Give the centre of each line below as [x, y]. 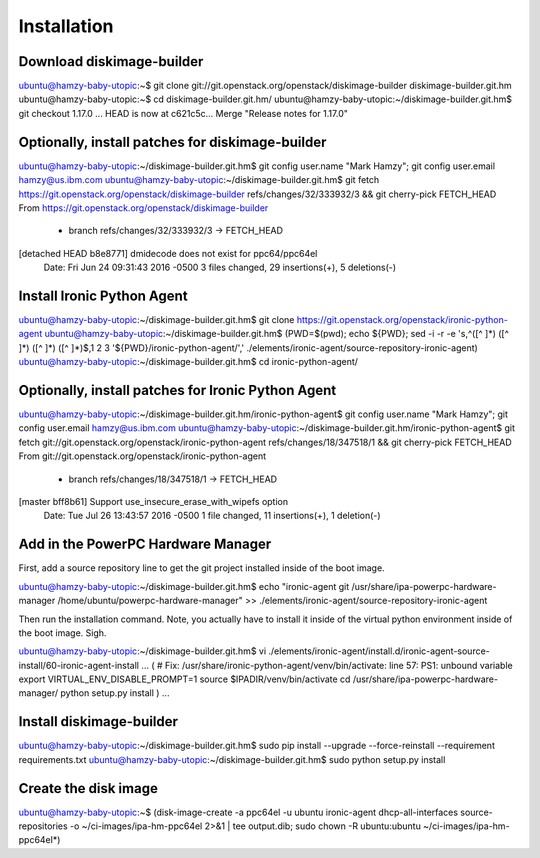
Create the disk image [88, 788]
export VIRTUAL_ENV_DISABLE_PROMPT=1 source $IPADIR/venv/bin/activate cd [184, 679]
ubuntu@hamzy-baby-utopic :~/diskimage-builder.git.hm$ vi [142, 651]
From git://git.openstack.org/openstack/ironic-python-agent [142, 456]
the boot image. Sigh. [62, 632]
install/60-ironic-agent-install [79, 665]
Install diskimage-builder [98, 721]
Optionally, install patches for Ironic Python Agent [177, 390]
